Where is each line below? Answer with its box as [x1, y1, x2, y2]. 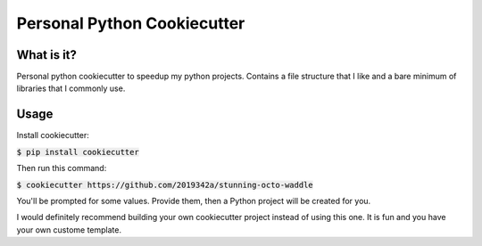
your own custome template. [16, 224, 122, 235]
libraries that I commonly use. [16, 83, 126, 94]
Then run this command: [16, 163, 107, 174]
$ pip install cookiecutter [16, 147, 140, 157]
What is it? [16, 47, 78, 62]
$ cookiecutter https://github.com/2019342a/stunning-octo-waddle [16, 179, 314, 190]
